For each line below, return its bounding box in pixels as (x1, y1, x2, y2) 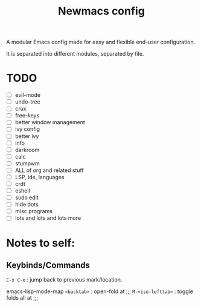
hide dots (14, 201, 39, 208)
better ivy (14, 132, 39, 140)
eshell (14, 187, 30, 194)
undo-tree (14, 98, 40, 105)
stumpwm (14, 159, 40, 167)
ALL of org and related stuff (14, 167, 84, 174)
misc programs (14, 208, 53, 215)
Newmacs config (58, 4, 145, 18)
